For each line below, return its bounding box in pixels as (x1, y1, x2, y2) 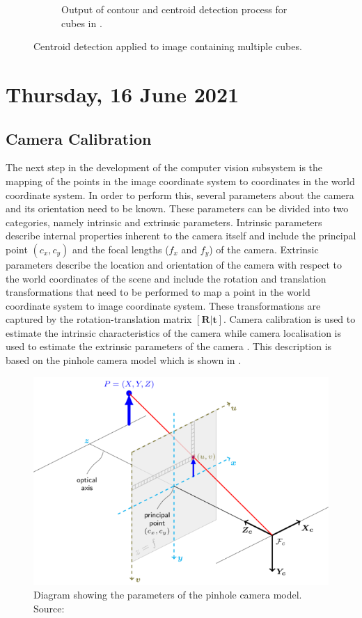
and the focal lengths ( (72, 241, 169, 256)
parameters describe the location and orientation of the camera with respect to (6, 257, 343, 271)
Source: (33, 601, 65, 615)
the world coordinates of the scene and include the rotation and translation (6, 271, 326, 285)
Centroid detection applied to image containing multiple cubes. (33, 39, 302, 54)
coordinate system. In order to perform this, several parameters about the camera (6, 187, 354, 202)
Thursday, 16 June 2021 (6, 79, 239, 108)
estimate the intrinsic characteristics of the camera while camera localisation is (6, 325, 342, 340)
